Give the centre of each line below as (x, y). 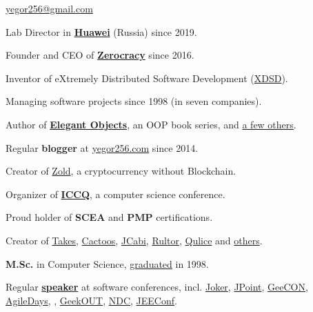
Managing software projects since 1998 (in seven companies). (134, 101)
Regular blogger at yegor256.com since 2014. (102, 147)
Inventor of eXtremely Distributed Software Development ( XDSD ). (147, 78)
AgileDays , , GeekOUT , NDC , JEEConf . (91, 300)
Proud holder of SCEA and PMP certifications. (109, 217)
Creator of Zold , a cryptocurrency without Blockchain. (121, 171)
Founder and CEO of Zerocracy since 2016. (100, 55)
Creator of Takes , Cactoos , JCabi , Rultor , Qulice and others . (134, 240)
